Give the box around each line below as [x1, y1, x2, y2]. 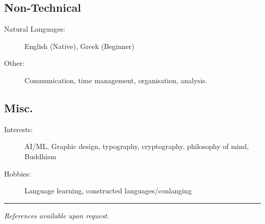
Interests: [4, 123, 33, 134]
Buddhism [24, 151, 57, 161]
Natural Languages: [4, 23, 65, 34]
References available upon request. [4, 210, 110, 220]
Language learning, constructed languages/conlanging [24, 185, 192, 196]
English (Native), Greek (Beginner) [24, 40, 135, 51]
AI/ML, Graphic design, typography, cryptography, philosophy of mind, [24, 141, 249, 152]
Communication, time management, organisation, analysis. [24, 74, 207, 85]
